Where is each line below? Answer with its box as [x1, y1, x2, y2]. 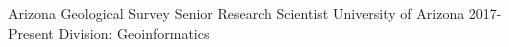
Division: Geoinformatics [58, 22, 210, 43]
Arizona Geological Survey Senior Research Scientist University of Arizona [8, 3, 465, 23]
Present [8, 22, 54, 43]
